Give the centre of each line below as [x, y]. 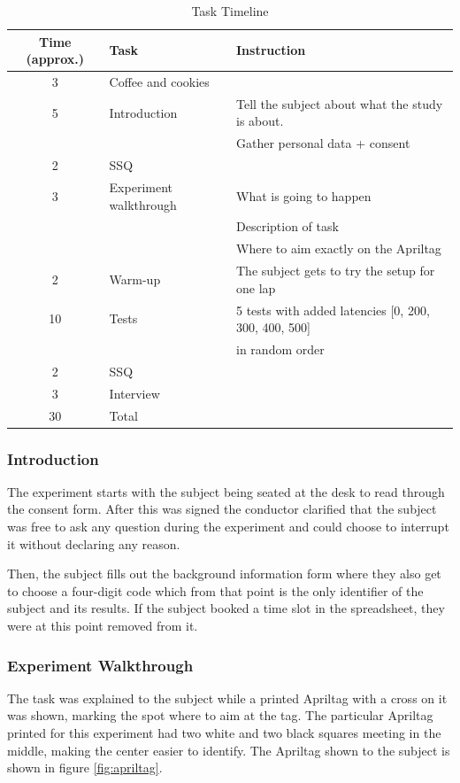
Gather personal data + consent [323, 143]
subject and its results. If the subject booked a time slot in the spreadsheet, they [226, 608]
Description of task [287, 226]
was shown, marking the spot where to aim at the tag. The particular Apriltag [220, 715]
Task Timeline [230, 11]
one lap [256, 287]
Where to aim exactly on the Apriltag [339, 248]
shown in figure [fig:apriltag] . [85, 767]
